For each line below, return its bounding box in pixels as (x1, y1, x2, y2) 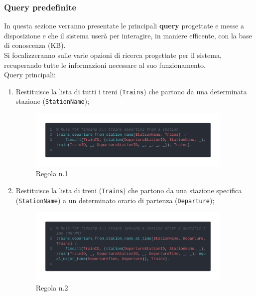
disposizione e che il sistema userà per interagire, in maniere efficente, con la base (4, 30, 252, 40)
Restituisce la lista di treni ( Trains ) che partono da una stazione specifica (15, 185, 242, 195)
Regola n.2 (35, 283, 68, 293)
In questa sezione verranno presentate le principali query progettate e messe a (4, 20, 244, 31)
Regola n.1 (35, 168, 68, 179)
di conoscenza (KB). (4, 40, 66, 50)
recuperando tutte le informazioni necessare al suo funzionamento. (4, 59, 206, 70)
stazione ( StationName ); (15, 96, 90, 106)
